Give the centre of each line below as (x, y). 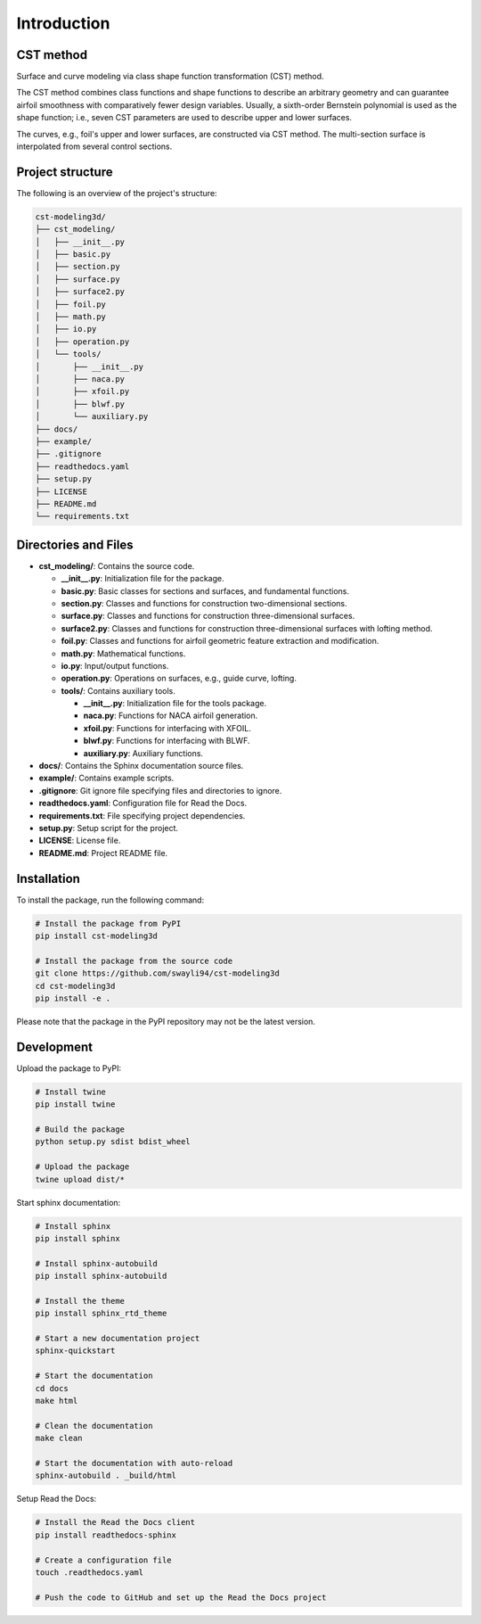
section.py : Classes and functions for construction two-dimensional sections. (204, 603)
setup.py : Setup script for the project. (108, 828)
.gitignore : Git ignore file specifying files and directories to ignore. (160, 790)
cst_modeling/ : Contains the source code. (117, 565)
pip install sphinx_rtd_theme (101, 1314)
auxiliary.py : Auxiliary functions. (143, 753)
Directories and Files (75, 544)
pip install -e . (73, 998)
